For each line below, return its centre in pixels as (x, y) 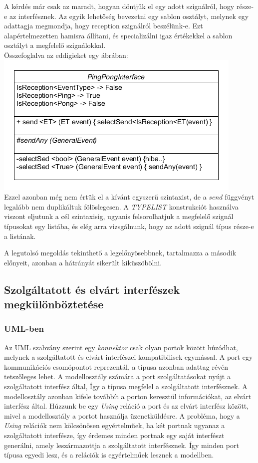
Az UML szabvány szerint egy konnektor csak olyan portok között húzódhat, (121, 347)
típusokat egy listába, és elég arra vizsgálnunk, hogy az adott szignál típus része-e (129, 226)
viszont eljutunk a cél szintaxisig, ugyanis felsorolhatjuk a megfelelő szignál (119, 216)
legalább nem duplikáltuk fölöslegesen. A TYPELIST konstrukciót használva (121, 206)
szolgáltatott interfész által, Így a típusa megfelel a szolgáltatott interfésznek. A (126, 386)
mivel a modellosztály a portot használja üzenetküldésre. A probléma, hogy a (122, 415)
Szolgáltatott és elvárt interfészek (92, 289)
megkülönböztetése (54, 304)
